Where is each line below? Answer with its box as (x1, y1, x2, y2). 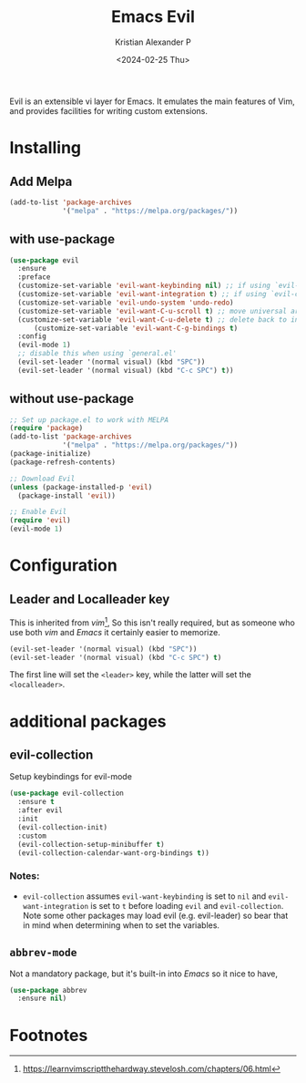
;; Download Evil (9, 474, 76, 483)
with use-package (9, 232, 116, 247)
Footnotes (9, 1025, 88, 1046)
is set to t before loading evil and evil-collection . (90, 900, 284, 911)
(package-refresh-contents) (9, 458, 117, 467)
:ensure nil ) (17, 994, 67, 1004)
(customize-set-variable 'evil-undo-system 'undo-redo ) (17, 298, 234, 307)
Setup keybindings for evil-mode (9, 771, 132, 782)
